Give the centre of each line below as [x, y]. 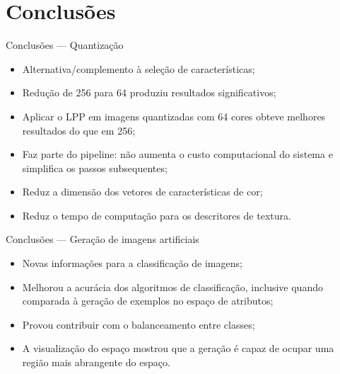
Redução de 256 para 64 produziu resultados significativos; [149, 92]
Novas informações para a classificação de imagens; [132, 263]
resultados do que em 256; [79, 130]
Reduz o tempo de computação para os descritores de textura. [157, 215]
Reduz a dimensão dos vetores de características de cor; [142, 192]
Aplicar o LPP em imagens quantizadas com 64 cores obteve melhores [174, 116]
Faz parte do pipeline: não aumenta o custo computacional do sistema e [177, 154]
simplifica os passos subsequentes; [95, 168]
